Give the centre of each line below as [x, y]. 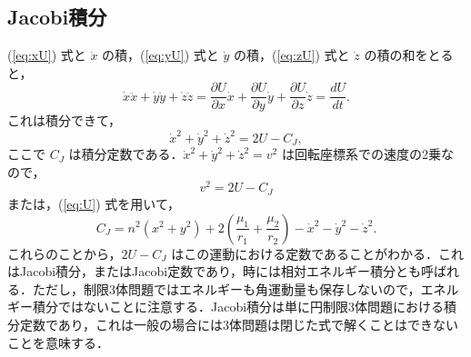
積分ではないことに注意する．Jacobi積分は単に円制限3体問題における [238, 307]
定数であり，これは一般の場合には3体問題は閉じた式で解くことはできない [239, 324]
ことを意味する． [58, 342]
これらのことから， [65, 253]
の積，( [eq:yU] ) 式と [160, 55]
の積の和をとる [409, 55]
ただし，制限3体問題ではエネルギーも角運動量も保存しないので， [226, 288]
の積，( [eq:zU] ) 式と [292, 55]
